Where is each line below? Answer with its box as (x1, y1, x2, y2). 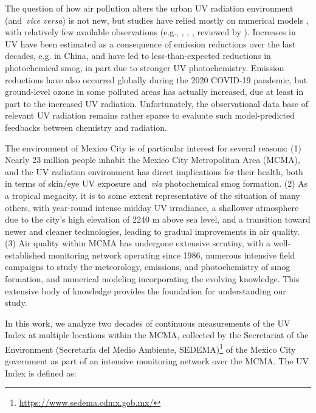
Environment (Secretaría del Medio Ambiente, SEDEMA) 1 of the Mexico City (5, 341, 296, 355)
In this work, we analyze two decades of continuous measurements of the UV (5, 316, 290, 329)
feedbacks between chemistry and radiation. (5, 120, 168, 133)
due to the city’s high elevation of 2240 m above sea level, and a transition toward (5, 213, 311, 226)
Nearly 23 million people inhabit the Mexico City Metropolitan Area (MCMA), (5, 153, 300, 166)
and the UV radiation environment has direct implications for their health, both (5, 165, 303, 178)
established (5, 248, 46, 261)
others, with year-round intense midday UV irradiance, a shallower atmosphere (5, 201, 299, 213)
